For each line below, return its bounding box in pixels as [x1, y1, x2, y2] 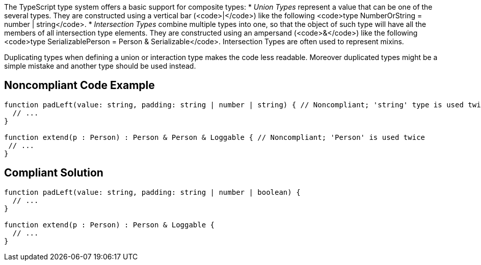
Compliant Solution [4, 166, 103, 180]
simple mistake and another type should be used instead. [4, 62, 196, 70]
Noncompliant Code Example [4, 79, 155, 92]
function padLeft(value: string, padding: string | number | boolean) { [4, 188, 301, 196]
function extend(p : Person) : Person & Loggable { [4, 220, 215, 229]
